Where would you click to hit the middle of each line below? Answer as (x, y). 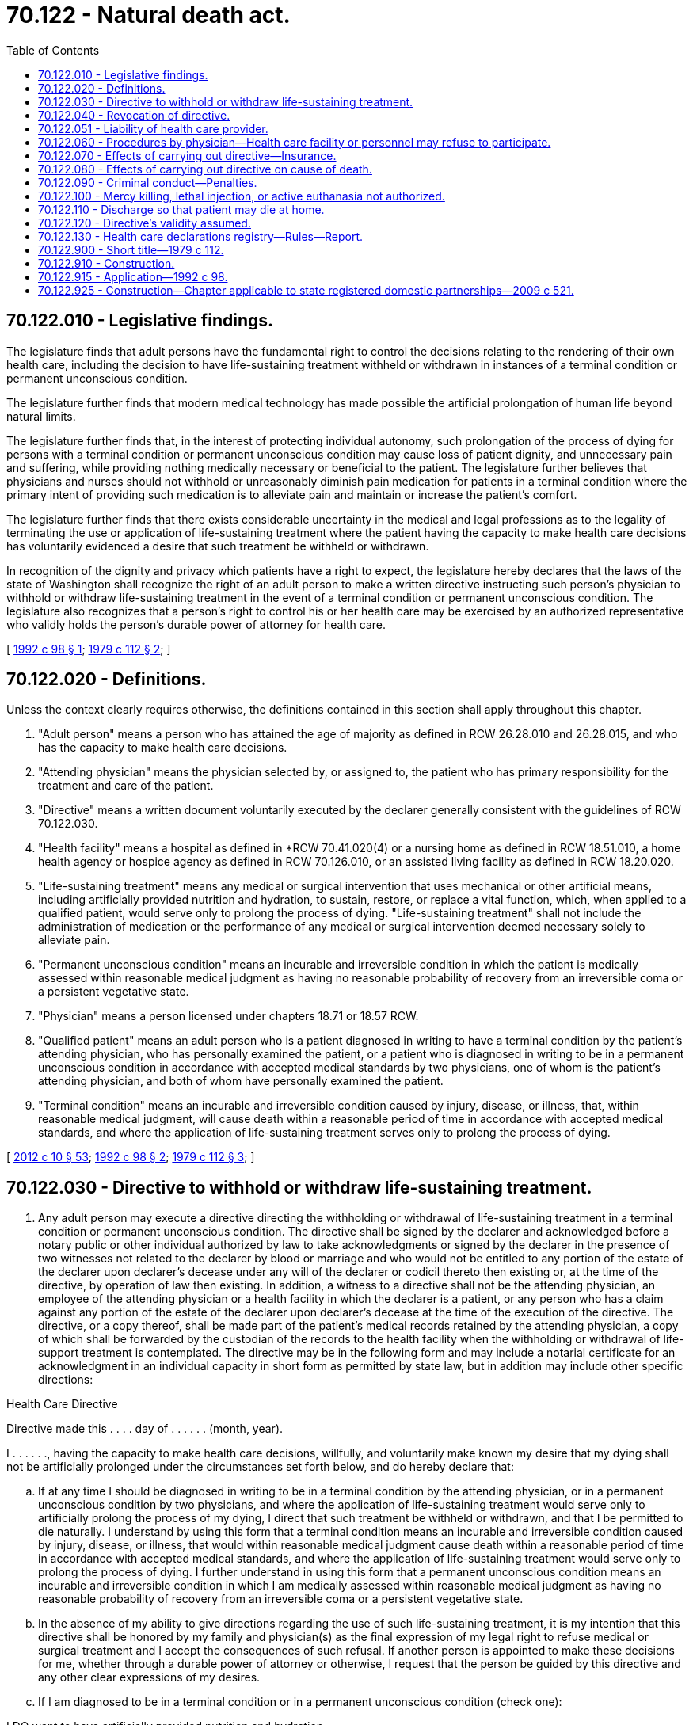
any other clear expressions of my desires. (149, 1677)
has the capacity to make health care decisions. (163, 748)
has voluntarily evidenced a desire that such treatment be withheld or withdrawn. (218, 546)
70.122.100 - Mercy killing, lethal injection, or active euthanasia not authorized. (242, 196)
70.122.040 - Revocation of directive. (134, 115)
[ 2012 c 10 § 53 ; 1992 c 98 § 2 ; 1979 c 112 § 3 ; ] (131, 1157)
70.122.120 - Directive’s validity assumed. (145, 223)
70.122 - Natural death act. (148, 15)
